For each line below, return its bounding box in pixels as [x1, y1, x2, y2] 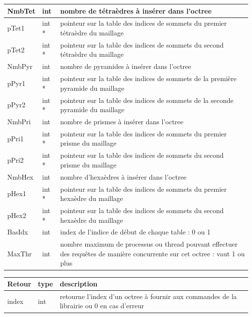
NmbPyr [7, 61, 32, 71]
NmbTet [7, 5, 36, 16]
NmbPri [7, 116, 31, 126]
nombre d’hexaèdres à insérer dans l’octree [60, 171, 187, 182]
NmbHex [7, 171, 33, 182]
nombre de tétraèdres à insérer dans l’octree [60, 5, 212, 16]
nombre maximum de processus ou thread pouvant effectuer [60, 239, 238, 249]
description [60, 279, 98, 288]
